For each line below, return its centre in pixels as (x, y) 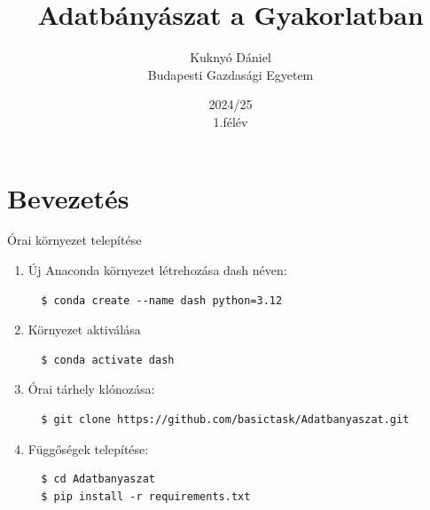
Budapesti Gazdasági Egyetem (231, 74)
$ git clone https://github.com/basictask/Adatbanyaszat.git (225, 420)
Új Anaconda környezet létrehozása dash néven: (157, 270)
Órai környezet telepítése (74, 240)
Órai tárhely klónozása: (91, 389)
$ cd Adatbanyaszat (98, 479)
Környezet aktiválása (84, 330)
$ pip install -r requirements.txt (146, 496)
